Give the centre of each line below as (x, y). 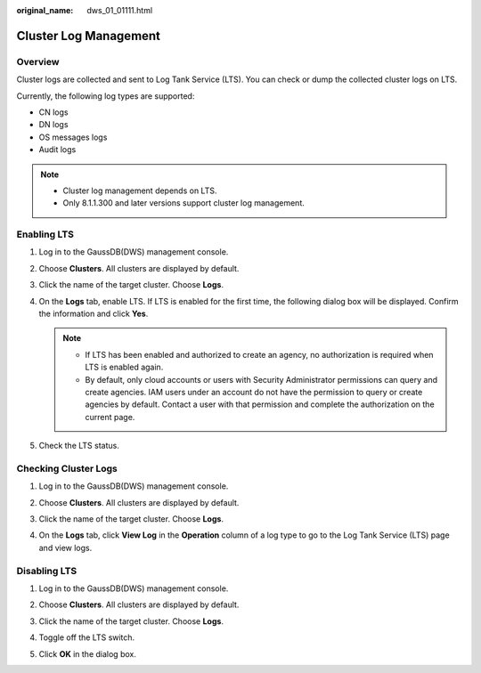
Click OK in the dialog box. (88, 653)
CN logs (53, 112)
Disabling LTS (47, 571)
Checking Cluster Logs (67, 468)
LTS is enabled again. (124, 367)
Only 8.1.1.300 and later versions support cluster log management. (183, 203)
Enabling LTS (45, 234)
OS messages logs (73, 137)
